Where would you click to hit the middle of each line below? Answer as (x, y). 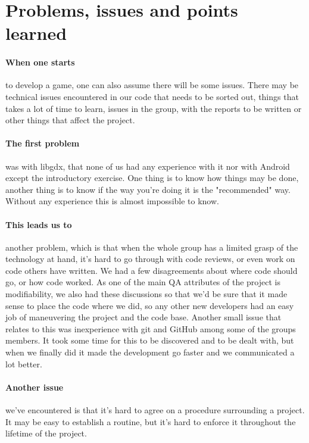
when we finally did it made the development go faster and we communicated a (150, 352)
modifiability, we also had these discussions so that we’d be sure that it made (146, 294)
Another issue (35, 387)
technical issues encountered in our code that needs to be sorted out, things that (152, 96)
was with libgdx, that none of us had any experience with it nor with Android (148, 166)
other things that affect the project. (70, 120)
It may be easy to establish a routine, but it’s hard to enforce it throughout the (151, 421)
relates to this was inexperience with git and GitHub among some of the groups (151, 328)
